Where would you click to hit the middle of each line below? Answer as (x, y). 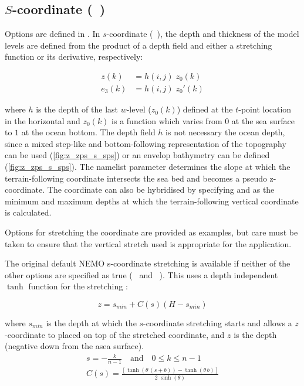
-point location (265, 109)
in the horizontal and (43, 120)
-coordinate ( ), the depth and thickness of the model (203, 34)
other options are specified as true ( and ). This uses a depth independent (141, 274)
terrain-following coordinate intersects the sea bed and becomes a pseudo (136, 178)
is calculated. (28, 212)
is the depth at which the (91, 322)
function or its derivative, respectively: (74, 57)
